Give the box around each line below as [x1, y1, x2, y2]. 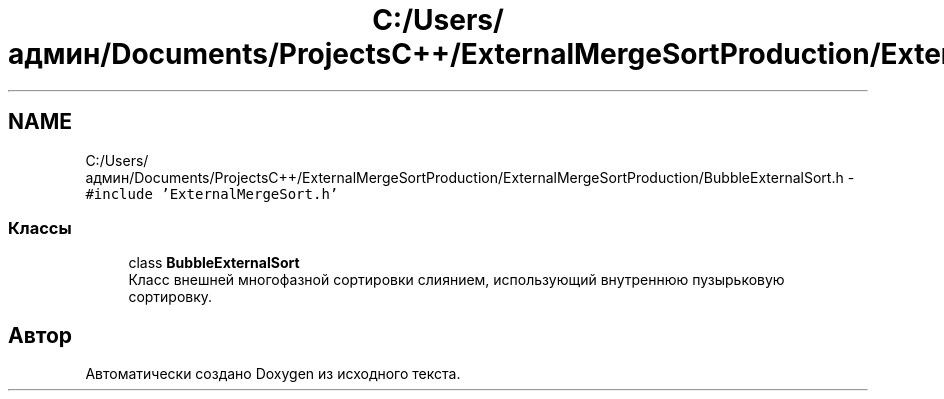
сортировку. [128, 288, 213, 306]
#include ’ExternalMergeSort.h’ [85, 185, 339, 202]
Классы [8, 217, 72, 238]
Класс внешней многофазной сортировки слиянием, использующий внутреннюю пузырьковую [128, 271, 785, 289]
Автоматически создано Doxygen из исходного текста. [85, 365, 461, 383]
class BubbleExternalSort [128, 254, 300, 272]
